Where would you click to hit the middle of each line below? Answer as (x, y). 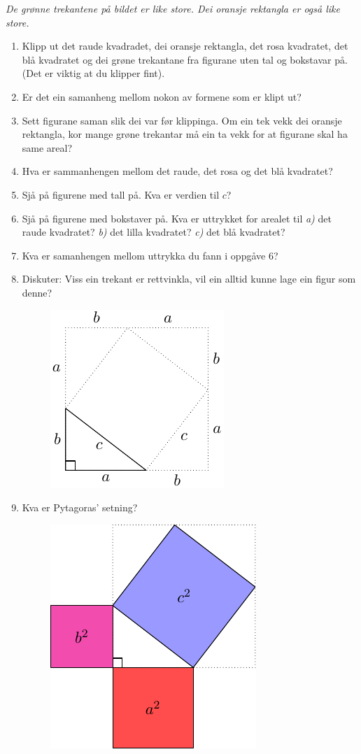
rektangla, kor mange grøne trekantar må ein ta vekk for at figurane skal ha (185, 134)
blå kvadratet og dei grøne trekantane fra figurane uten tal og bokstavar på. (185, 59)
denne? (37, 292)
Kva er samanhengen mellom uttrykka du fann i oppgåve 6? (150, 255)
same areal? (47, 147)
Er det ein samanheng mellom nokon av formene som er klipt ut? (162, 96)
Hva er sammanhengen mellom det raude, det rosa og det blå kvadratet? (177, 171)
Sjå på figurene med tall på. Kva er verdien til (121, 194)
